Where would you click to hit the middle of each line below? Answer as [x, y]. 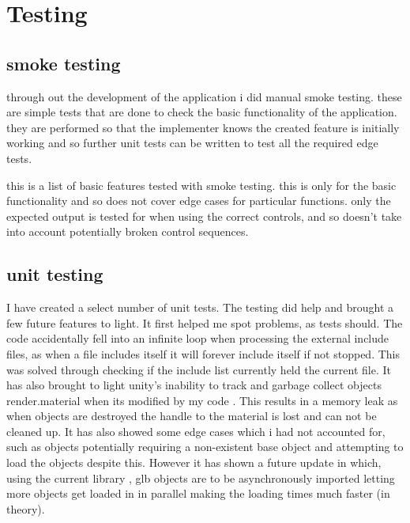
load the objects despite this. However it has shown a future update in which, [194, 462]
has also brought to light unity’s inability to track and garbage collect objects [194, 385]
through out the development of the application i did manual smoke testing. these [204, 96]
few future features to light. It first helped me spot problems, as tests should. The [205, 322]
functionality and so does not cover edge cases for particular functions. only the [199, 201]
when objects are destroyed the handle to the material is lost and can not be [192, 416]
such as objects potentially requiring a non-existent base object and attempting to [205, 447]
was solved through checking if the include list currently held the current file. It [199, 369]
